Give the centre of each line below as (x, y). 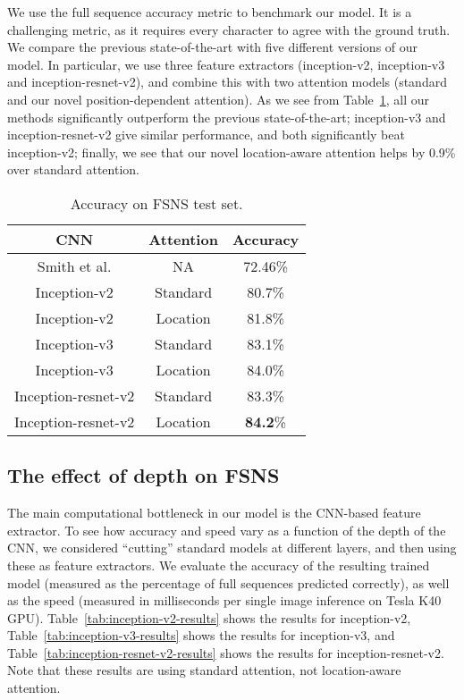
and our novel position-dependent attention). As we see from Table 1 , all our (219, 99)
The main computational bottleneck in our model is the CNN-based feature (214, 513)
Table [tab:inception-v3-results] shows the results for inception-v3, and (201, 635)
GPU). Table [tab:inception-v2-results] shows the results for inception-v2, (209, 617)
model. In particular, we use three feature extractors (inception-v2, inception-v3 (226, 64)
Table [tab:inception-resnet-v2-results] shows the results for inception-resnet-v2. (226, 652)
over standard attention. (73, 169)
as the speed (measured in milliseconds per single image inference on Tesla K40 (224, 600)
